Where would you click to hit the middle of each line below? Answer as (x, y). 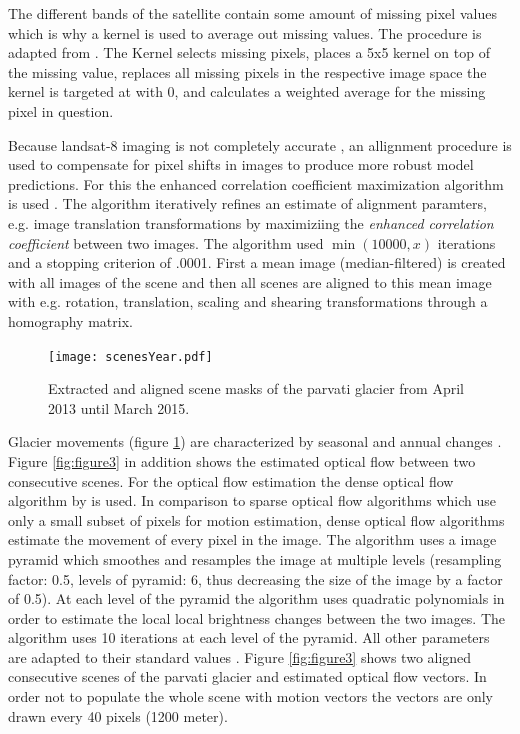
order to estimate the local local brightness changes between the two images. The (257, 617)
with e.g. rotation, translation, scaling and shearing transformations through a (248, 301)
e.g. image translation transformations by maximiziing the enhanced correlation (251, 222)
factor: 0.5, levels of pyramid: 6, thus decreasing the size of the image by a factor (255, 578)
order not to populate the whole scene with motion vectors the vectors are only (250, 696)
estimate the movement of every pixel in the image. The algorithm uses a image (252, 539)
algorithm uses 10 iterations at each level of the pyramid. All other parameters (249, 637)
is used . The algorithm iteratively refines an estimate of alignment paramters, (247, 203)
